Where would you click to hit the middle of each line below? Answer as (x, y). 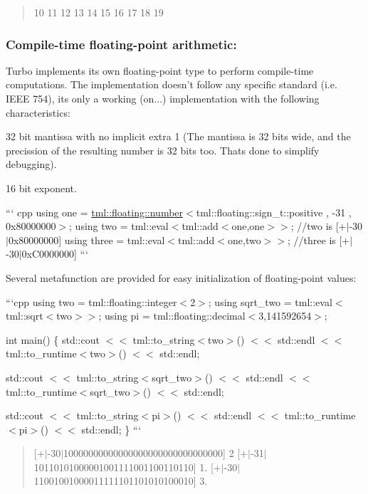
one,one (248, 226)
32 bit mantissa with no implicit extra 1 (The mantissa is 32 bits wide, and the (178, 136)
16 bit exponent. (41, 188)
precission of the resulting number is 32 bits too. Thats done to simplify (163, 150)
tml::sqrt (25, 316)
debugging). (31, 164)
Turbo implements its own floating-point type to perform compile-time (160, 70)
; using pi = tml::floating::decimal (172, 316)
